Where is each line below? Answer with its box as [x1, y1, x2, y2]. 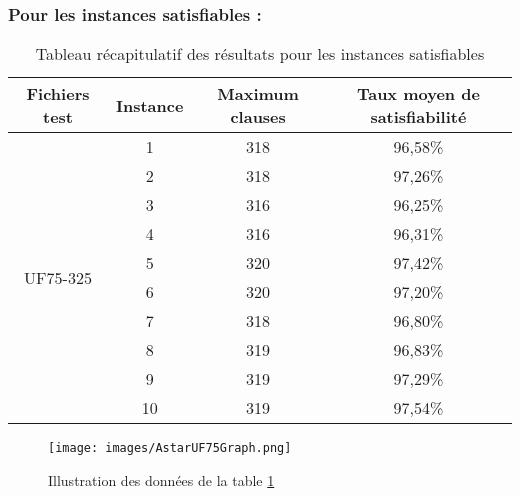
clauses [230, 105, 286, 129]
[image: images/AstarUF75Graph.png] [48, 441, 292, 456]
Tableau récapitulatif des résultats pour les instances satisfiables [35, 42, 485, 66]
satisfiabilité [370, 105, 467, 129]
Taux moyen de [356, 82, 480, 106]
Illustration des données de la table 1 [48, 469, 275, 490]
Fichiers [26, 82, 90, 106]
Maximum [217, 82, 299, 106]
